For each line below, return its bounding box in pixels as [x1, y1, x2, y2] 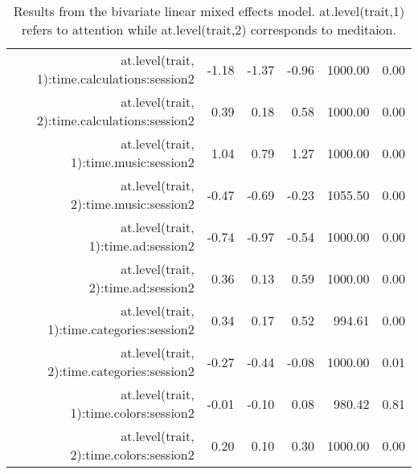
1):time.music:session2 [71, 153, 195, 171]
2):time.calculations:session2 [36, 111, 195, 129]
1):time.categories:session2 [47, 320, 195, 338]
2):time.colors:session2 [70, 445, 195, 464]
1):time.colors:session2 [70, 403, 195, 422]
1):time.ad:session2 [88, 236, 195, 255]
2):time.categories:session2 [47, 362, 195, 380]
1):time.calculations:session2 [36, 69, 195, 88]
